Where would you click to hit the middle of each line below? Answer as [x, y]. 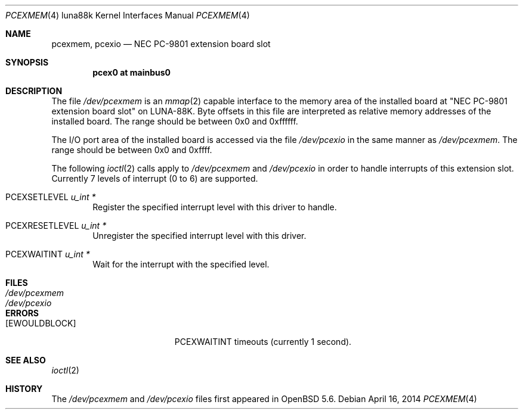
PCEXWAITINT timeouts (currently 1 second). [263, 342]
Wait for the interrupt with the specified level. [181, 264]
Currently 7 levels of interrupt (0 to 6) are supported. [155, 178]
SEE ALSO [26, 360]
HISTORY [24, 389]
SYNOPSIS [27, 62]
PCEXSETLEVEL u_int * [51, 197]
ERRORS [22, 313]
